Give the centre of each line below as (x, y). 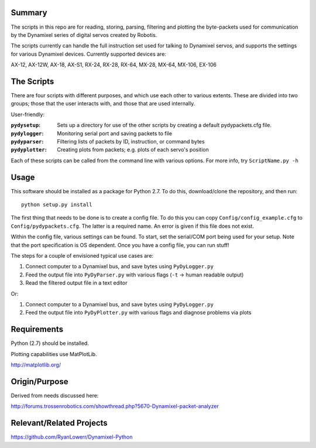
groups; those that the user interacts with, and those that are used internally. (103, 104)
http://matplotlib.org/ (36, 365)
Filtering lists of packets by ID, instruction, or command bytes (131, 141)
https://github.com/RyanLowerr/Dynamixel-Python (72, 437)
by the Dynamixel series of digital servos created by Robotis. (84, 35)
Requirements (37, 329)
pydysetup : (26, 125)
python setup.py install (57, 205)
